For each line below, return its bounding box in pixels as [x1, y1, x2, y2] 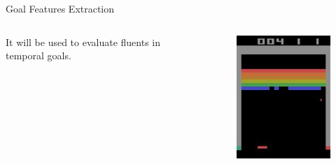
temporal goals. [6, 48, 71, 63]
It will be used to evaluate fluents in [6, 34, 161, 49]
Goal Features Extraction [6, 1, 115, 15]
